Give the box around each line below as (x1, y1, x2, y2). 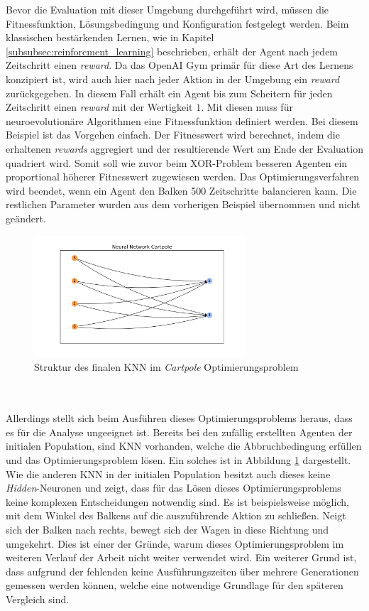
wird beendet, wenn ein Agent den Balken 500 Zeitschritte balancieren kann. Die (6, 183, 357, 198)
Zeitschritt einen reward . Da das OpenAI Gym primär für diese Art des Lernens (6, 58, 353, 72)
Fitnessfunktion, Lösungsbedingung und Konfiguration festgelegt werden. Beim (6, 16, 349, 31)
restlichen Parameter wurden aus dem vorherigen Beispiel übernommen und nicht (6, 197, 360, 212)
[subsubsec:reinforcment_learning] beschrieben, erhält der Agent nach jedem (6, 43, 338, 58)
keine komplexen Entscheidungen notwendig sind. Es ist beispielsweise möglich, (6, 494, 349, 509)
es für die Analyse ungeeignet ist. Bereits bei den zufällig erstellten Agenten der (6, 424, 353, 439)
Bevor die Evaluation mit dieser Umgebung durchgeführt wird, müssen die (6, 2, 329, 16)
